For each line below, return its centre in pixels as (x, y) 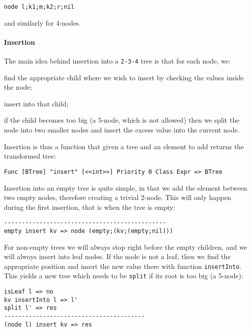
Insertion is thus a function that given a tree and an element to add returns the (124, 146)
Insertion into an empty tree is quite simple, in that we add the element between (126, 187)
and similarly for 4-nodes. (43, 22)
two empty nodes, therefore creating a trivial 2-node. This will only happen (118, 197)
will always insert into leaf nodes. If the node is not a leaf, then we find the (117, 256)
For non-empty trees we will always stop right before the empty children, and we (126, 247)
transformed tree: (30, 156)
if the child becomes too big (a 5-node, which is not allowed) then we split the (122, 120)
